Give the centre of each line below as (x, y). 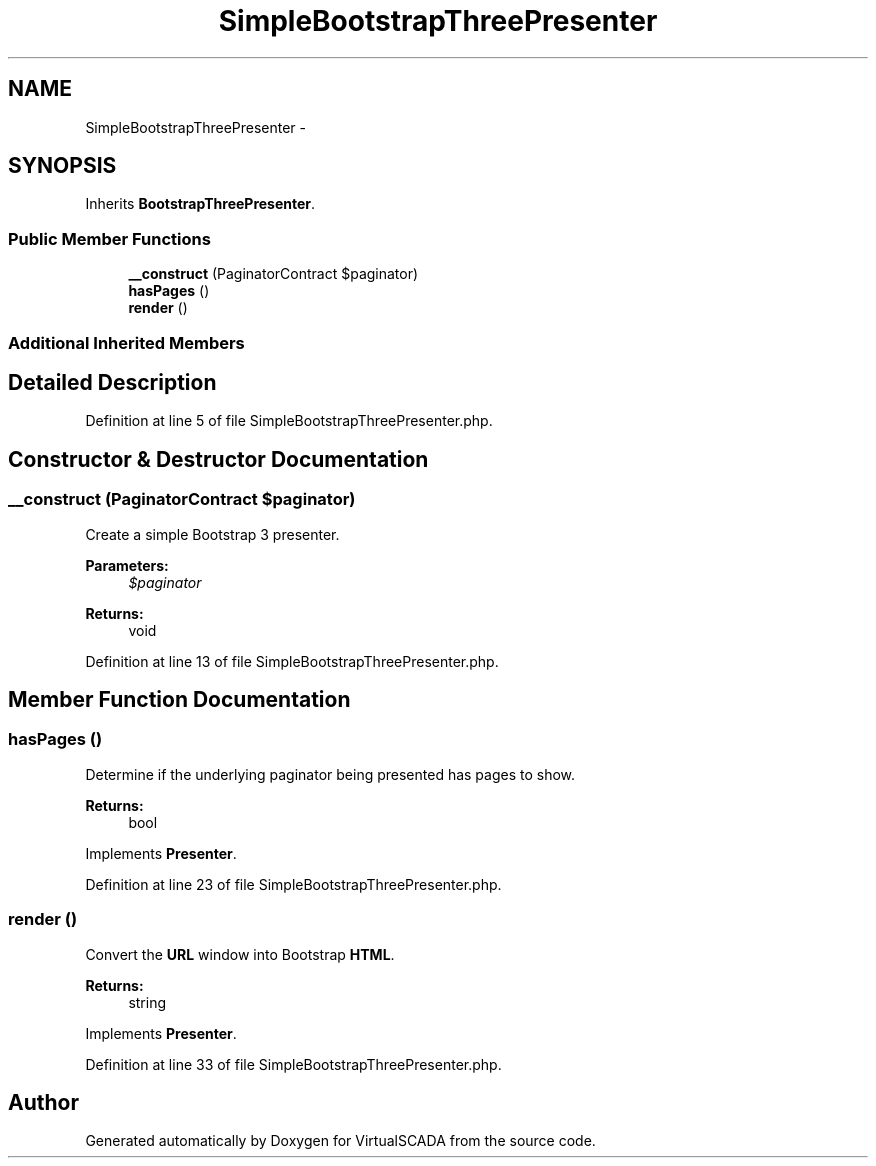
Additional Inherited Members (126, 342)
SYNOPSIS (62, 166)
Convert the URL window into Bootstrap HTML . (240, 954)
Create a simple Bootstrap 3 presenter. (212, 534)
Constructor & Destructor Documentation (218, 459)
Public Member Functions (109, 238)
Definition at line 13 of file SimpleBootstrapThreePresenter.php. (292, 661)
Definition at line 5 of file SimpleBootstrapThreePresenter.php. (289, 421)
